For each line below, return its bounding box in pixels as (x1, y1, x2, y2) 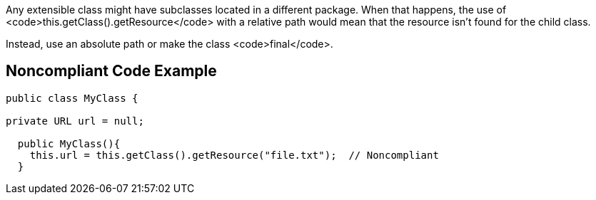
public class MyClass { (6, 92, 138, 104)
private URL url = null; (6, 115, 144, 127)
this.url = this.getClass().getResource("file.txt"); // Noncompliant (29, 149, 439, 161)
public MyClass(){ (17, 137, 121, 149)
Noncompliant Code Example (6, 62, 217, 80)
